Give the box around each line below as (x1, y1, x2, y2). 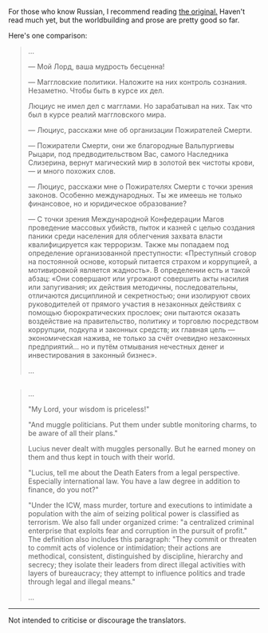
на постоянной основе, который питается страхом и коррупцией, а (27, 257, 258, 266)
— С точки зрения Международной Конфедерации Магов (27, 214, 225, 223)
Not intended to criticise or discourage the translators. (8, 615, 187, 625)
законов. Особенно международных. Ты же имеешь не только (27, 190, 242, 199)
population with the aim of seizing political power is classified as (27, 509, 239, 519)
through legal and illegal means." (27, 577, 136, 587)
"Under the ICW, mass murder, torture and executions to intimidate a (27, 500, 253, 511)
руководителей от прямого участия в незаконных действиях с (27, 299, 242, 309)
